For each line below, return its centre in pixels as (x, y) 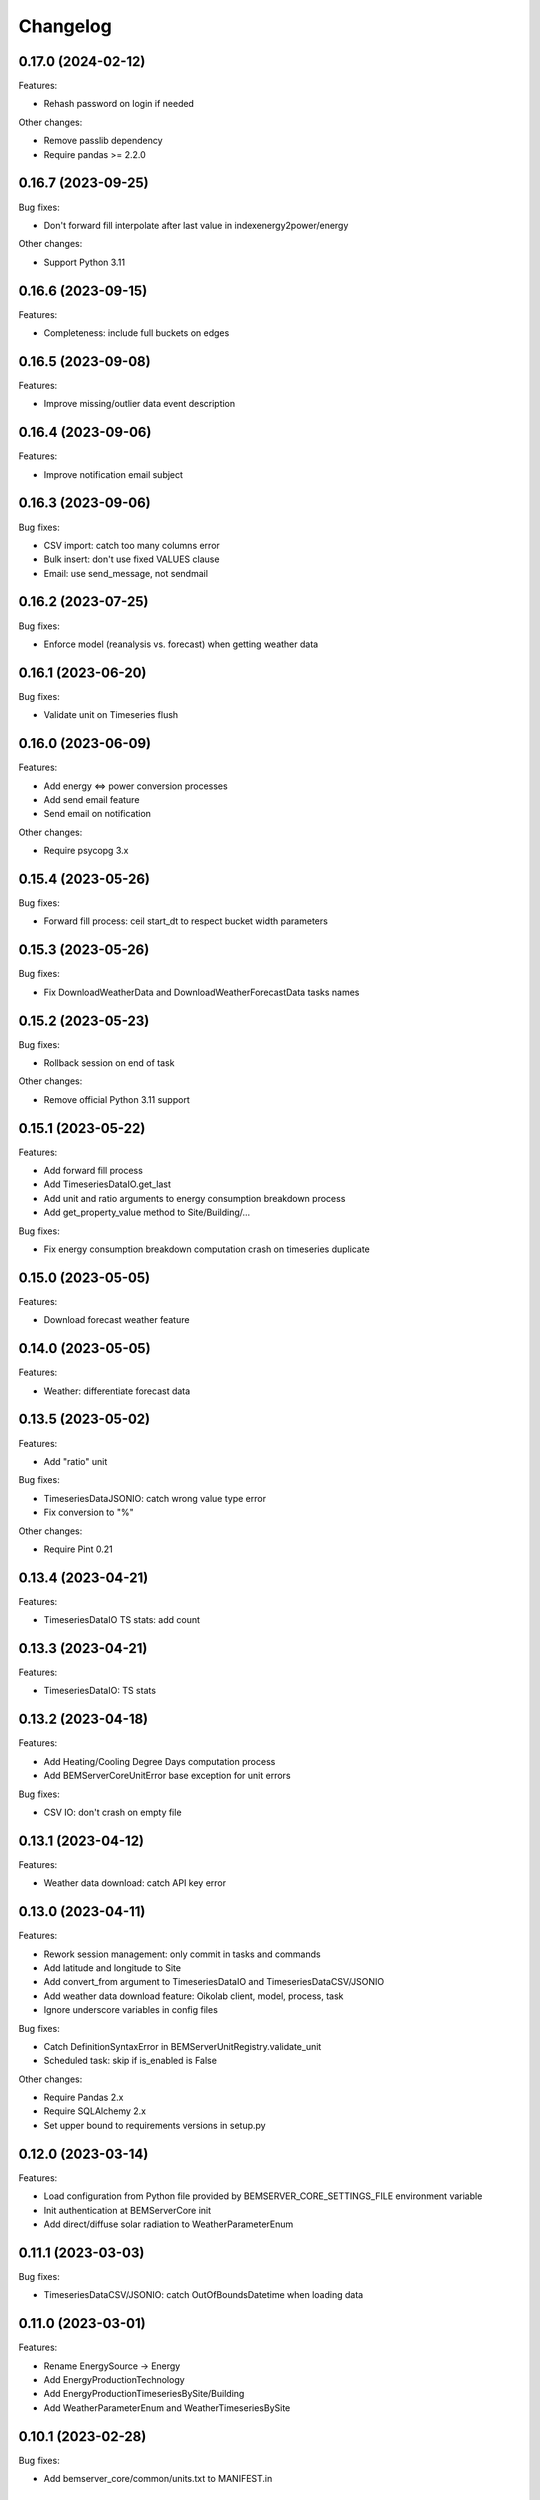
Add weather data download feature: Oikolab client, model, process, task (193, 1996)
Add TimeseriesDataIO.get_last (107, 1184)
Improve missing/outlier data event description (139, 404)
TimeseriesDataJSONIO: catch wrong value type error (155, 1498)
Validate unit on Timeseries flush (111, 715)
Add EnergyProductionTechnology (114, 2379)
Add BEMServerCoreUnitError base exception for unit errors (167, 1776)
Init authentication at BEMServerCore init (127, 2210)
